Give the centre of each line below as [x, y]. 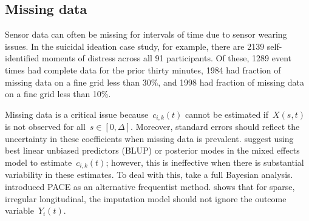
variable [19, 210]
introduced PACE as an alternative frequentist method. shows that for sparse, [150, 187]
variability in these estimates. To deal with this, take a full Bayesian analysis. [149, 175]
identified [22, 58]
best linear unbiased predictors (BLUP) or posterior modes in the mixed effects [152, 150]
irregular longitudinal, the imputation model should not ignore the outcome [146, 198]
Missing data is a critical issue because [77, 114]
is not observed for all [45, 127]
